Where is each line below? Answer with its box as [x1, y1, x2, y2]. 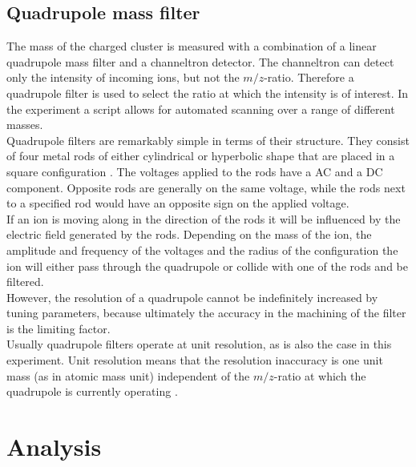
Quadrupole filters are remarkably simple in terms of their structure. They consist [6, 131, 410, 148]
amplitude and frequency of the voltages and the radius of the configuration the [6, 241, 398, 258]
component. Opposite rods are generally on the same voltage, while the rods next [6, 179, 406, 195]
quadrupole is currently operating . [6, 383, 178, 400]
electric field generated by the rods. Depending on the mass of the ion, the [6, 226, 372, 243]
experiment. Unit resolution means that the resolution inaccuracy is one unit [6, 352, 383, 368]
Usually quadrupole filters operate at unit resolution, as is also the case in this [6, 336, 392, 352]
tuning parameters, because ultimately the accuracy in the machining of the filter [6, 304, 406, 321]
